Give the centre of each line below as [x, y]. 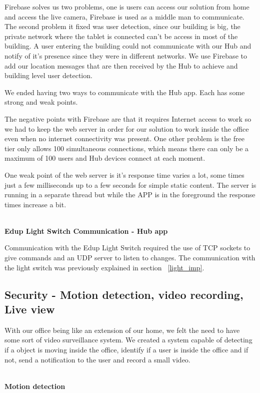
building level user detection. [48, 75]
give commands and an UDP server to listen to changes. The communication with [130, 258]
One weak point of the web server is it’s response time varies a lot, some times [124, 174]
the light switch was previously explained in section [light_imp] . [104, 267]
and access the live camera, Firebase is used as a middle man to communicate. [124, 16]
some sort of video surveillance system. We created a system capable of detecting [128, 340]
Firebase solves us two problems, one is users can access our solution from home [127, 7]
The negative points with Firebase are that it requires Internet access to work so [128, 118]
